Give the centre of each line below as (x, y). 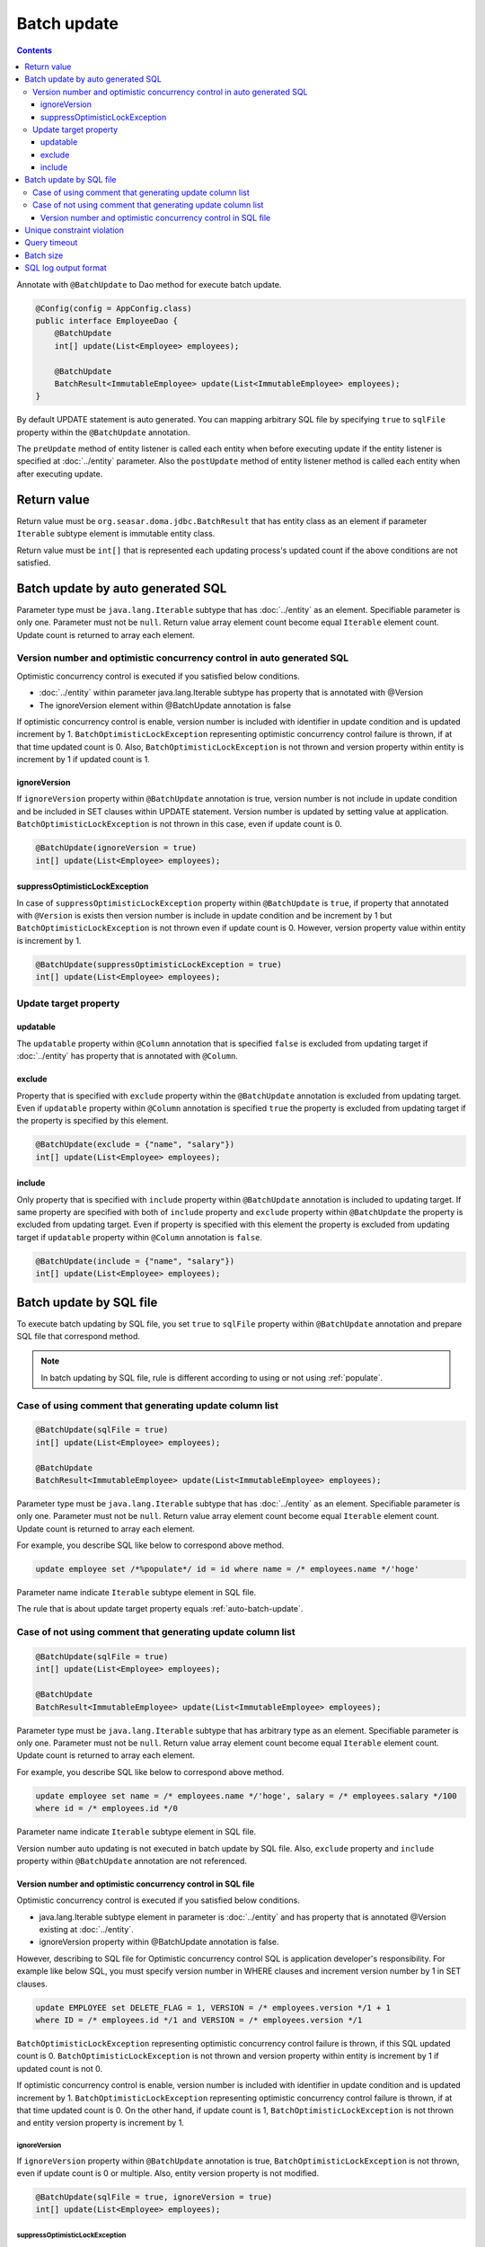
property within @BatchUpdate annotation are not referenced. (132, 1861)
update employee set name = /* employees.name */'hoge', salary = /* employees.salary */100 (246, 1796)
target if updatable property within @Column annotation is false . (140, 1237)
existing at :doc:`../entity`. (86, 1930)
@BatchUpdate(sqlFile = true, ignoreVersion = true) (154, 2197)
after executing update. (60, 474)
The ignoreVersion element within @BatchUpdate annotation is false (165, 705)
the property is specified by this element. (93, 1121)
